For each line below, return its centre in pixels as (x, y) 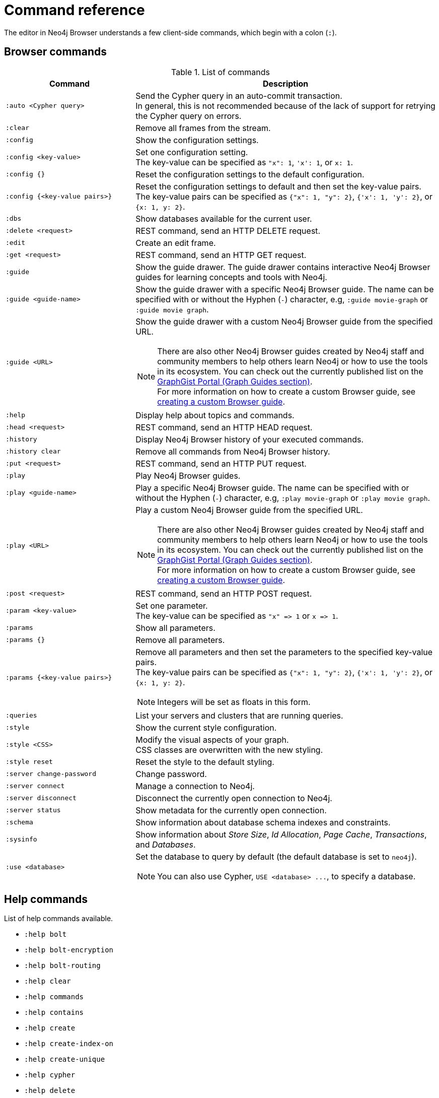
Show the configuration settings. (197, 140)
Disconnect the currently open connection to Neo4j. (234, 798)
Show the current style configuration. (206, 727)
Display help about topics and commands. (215, 415)
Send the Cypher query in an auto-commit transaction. (239, 95)
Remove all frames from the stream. (203, 128)
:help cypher (50, 1075)
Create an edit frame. (176, 243)
